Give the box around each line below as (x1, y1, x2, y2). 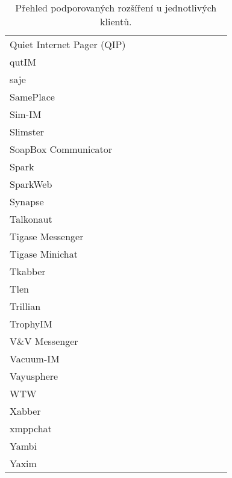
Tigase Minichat (10, 247, 78, 261)
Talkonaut (10, 212, 52, 226)
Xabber (10, 404, 41, 418)
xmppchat (10, 421, 52, 435)
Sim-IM (10, 107, 42, 121)
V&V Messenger (10, 334, 78, 348)
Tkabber (10, 264, 46, 278)
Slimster (10, 125, 45, 138)
